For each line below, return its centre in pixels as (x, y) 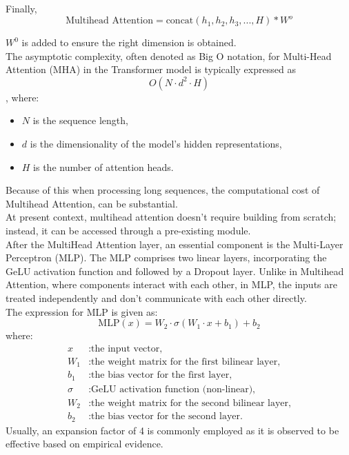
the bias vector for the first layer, (162, 375)
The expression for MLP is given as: (82, 311)
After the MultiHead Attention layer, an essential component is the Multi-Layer (174, 244)
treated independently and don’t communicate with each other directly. (156, 298)
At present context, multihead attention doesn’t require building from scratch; (171, 217)
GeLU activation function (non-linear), (173, 389)
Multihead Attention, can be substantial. (92, 203)
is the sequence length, (80, 120)
